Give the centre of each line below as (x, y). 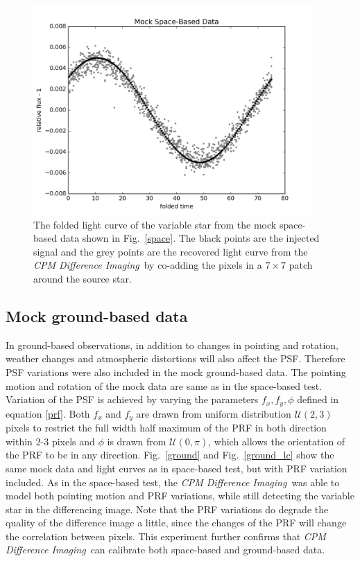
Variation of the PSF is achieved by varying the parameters (132, 399)
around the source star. (83, 279)
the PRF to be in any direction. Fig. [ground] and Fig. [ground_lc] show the (170, 455)
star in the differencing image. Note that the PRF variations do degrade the (167, 509)
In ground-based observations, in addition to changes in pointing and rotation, (172, 345)
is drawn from (137, 441)
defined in (318, 399)
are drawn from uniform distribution (214, 413)
